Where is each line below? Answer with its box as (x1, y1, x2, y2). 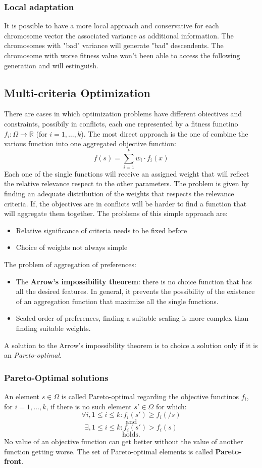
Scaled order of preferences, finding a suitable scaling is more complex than (16, 313, 249, 323)
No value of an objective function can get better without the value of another (4, 436, 243, 447)
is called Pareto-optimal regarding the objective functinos (61, 391, 239, 402)
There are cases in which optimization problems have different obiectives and (4, 108, 242, 119)
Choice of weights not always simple (16, 242, 128, 252)
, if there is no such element (46, 401, 132, 411)
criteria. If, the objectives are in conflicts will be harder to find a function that (4, 198, 247, 208)
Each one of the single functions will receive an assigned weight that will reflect (4, 168, 249, 179)
